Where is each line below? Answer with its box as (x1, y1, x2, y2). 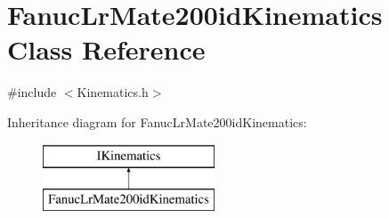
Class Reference (7, 31, 206, 68)
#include (7, 83, 57, 101)
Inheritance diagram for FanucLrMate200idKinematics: (7, 112, 307, 131)
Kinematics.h (77, 83, 149, 101)
